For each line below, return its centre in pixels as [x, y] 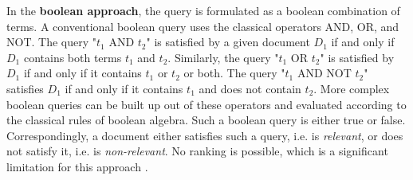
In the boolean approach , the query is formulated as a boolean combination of [203, 10]
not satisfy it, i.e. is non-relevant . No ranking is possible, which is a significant [197, 151]
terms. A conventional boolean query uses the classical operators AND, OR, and [203, 26]
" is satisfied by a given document [228, 42]
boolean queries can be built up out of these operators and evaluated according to [206, 104]
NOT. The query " [51, 42]
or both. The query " [234, 73]
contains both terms [73, 57]
